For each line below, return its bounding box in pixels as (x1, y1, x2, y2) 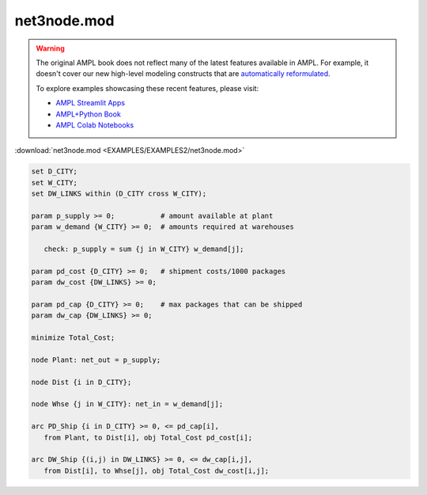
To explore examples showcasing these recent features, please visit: (36, 83, 259, 93)
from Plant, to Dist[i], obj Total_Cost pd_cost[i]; (43, 432, 253, 442)
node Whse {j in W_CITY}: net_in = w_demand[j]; (31, 400, 224, 409)
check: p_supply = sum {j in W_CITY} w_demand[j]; (43, 245, 244, 253)
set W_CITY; (31, 178, 78, 187)
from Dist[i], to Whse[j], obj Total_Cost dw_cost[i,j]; (43, 466, 270, 475)
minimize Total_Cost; (31, 333, 115, 342)
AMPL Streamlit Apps (55, 98, 126, 108)
